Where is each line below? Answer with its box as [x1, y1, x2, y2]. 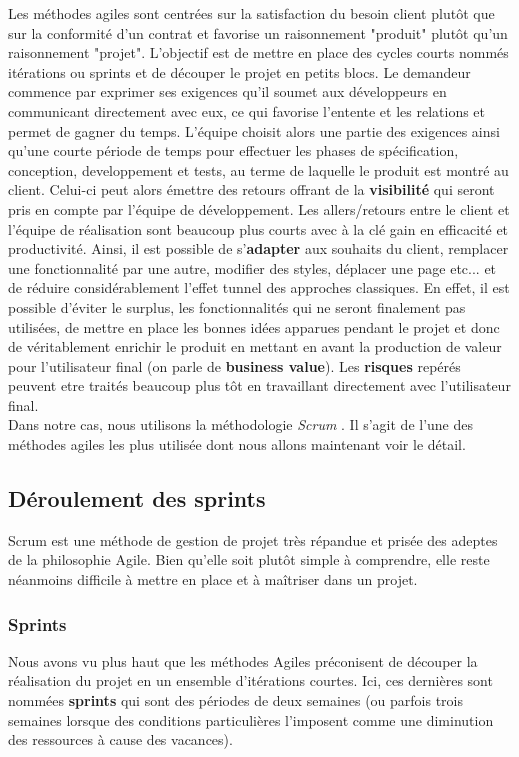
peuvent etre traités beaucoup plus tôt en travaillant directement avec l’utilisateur [8, 375, 511, 396]
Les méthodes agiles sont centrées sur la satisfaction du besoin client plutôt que [8, 3, 495, 23]
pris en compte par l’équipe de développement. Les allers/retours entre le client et [8, 198, 510, 219]
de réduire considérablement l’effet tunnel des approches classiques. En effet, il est [8, 277, 510, 298]
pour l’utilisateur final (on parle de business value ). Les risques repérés [8, 355, 461, 376]
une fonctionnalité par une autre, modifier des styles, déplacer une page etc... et [8, 257, 497, 278]
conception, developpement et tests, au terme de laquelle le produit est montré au [8, 159, 509, 180]
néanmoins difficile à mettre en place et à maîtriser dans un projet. [8, 569, 418, 590]
